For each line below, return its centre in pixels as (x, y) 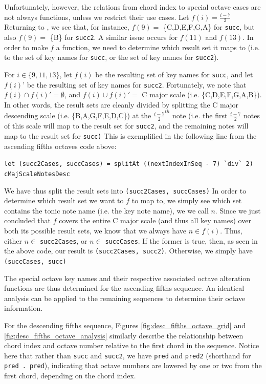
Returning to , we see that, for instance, (67, 27)
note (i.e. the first (200, 115)
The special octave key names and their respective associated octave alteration (127, 278)
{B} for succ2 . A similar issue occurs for (114, 37)
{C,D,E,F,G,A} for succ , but (209, 27)
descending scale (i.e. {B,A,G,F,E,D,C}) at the (78, 115)
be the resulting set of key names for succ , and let (174, 74)
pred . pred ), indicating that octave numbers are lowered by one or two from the (133, 365)
